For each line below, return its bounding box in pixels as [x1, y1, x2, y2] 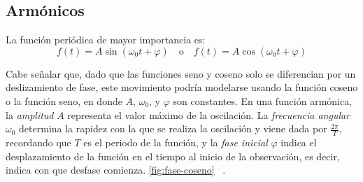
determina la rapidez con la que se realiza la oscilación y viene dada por [19, 121, 327, 136]
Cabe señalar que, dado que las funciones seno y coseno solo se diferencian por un [6, 66, 356, 80]
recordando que [6, 135, 71, 149]
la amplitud [6, 107, 54, 122]
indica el [280, 135, 317, 149]
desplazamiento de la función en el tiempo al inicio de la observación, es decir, [6, 148, 340, 163]
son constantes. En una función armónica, [173, 93, 353, 108]
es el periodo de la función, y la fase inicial [83, 135, 268, 149]
